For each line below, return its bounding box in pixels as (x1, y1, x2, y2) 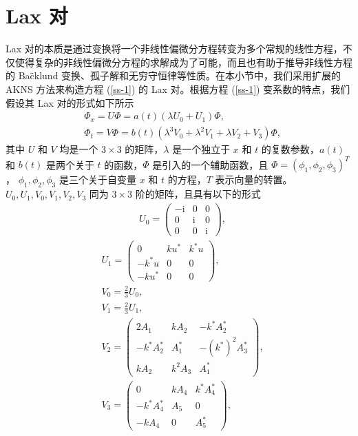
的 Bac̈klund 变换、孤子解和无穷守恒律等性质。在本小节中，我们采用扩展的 (6, 68, 341, 83)
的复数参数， (261, 142, 319, 156)
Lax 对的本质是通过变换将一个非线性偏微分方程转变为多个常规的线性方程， (6, 41, 343, 56)
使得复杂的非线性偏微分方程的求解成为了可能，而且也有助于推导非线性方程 (14, 54, 352, 69)
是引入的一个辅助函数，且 (152, 157, 268, 172)
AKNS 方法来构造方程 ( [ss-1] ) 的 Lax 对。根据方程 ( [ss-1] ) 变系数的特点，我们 (6, 81, 350, 96)
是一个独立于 (172, 142, 231, 156)
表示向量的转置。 (215, 172, 293, 187)
